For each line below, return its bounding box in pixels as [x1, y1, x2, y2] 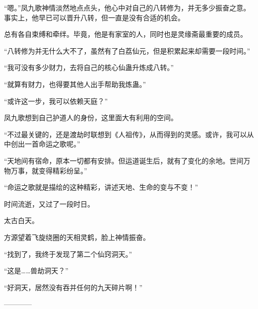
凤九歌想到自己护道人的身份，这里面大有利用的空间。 [4, 112, 178, 123]
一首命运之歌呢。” [24, 139, 80, 149]
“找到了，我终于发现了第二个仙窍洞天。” [4, 248, 132, 259]
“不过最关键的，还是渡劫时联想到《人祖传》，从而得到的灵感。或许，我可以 [4, 129, 247, 139]
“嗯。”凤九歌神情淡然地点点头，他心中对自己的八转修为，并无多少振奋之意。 [4, 2, 251, 12]
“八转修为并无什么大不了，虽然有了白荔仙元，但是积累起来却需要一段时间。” [4, 45, 251, 56]
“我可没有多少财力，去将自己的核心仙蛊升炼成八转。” [4, 62, 174, 73]
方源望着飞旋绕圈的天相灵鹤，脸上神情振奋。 [4, 232, 150, 242]
